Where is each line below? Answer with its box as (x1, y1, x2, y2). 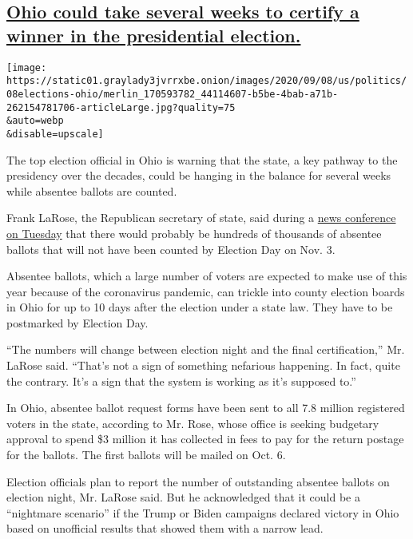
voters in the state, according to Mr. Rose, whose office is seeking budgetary (6, 414, 379, 431)
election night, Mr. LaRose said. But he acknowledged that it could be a (6, 489, 360, 505)
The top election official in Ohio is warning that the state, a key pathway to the (6, 151, 398, 168)
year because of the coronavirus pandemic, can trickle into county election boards (6, 283, 405, 299)
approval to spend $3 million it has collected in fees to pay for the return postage (6, 430, 404, 447)
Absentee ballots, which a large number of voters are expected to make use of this (6, 268, 407, 284)
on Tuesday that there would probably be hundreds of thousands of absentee (6, 224, 382, 241)
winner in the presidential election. (6, 22, 301, 47)
